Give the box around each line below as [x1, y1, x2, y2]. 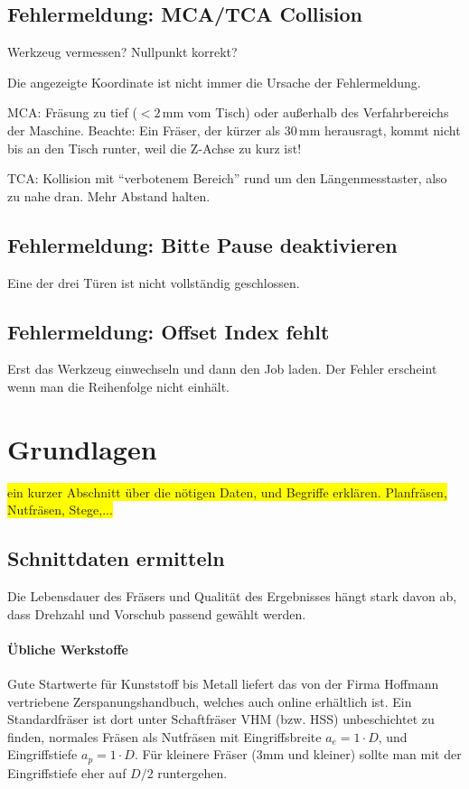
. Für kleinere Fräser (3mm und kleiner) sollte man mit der [134, 745, 462, 764]
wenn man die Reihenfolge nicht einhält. [7, 376, 230, 395]
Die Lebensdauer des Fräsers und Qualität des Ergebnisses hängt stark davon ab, [7, 587, 457, 606]
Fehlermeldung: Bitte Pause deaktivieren [7, 230, 398, 258]
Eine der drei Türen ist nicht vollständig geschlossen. [7, 273, 300, 292]
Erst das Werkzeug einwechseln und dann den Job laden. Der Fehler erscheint [7, 359, 437, 378]
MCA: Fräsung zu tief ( [7, 103, 137, 122]
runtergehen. [157, 763, 228, 782]
